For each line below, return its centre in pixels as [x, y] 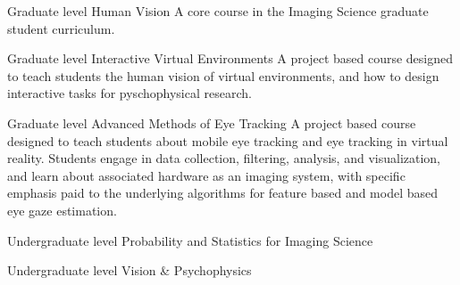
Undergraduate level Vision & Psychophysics [130, 270]
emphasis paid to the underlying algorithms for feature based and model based [223, 193]
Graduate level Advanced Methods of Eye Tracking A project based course [212, 122]
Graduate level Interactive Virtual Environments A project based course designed [230, 58]
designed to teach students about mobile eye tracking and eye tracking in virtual [228, 140]
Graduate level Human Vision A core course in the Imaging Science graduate [218, 11]
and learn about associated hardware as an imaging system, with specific [206, 175]
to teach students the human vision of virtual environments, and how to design [223, 75]
